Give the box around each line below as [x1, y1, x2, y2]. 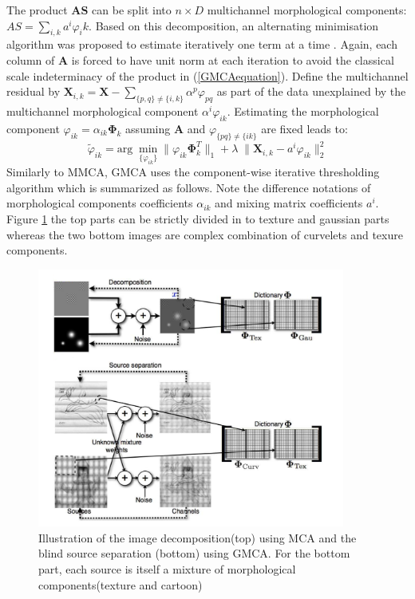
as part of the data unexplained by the [216, 83, 406, 100]
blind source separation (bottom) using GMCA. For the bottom [38, 545, 350, 562]
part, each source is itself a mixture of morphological [38, 560, 296, 577]
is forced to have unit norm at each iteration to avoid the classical [71, 51, 394, 68]
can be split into [92, 2, 172, 18]
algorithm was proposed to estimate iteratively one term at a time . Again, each [6, 36, 397, 53]
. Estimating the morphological [227, 102, 379, 119]
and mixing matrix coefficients [215, 195, 363, 211]
